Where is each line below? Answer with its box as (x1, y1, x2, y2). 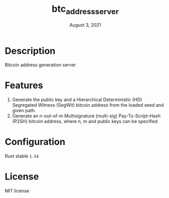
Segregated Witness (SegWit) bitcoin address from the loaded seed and (12, 102, 164, 108)
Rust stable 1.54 (5, 153, 39, 159)
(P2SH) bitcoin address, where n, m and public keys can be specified (12, 118, 158, 125)
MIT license (5, 188, 30, 194)
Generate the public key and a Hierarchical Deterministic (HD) (12, 96, 142, 103)
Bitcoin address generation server (5, 62, 76, 68)
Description (5, 45, 56, 57)
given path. (12, 108, 36, 114)
